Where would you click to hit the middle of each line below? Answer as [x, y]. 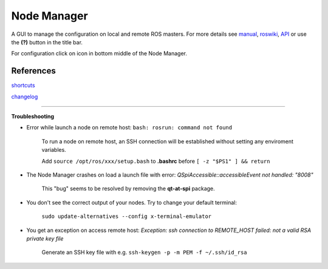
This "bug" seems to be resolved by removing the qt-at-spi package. [128, 189]
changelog [25, 97]
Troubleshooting [33, 117]
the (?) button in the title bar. [47, 42]
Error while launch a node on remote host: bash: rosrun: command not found [129, 128]
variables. [54, 150]
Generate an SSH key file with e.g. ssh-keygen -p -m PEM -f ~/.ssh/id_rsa [144, 253]
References [33, 71]
